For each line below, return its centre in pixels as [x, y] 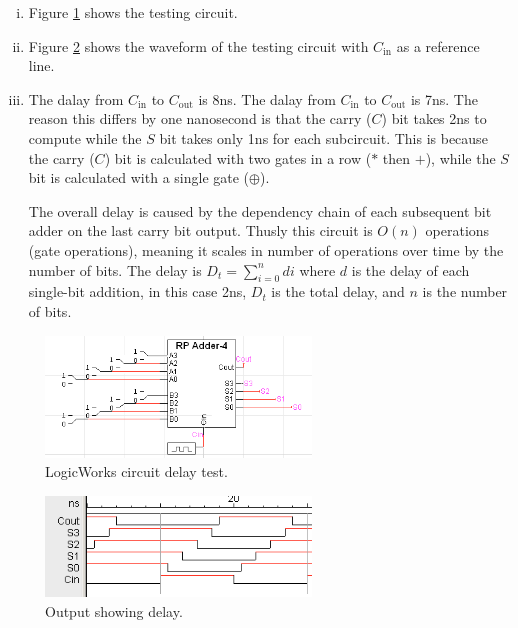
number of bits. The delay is [115, 269]
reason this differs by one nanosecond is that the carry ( [200, 118]
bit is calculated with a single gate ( [139, 177]
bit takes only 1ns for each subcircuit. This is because [323, 137]
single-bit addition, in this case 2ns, [137, 291]
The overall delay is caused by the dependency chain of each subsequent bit [260, 210]
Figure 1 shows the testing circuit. [133, 12]
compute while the [85, 137]
